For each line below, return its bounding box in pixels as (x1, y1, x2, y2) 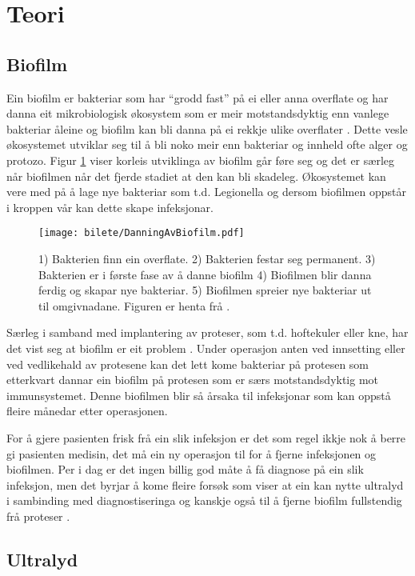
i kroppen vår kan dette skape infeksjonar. (6, 198, 213, 215)
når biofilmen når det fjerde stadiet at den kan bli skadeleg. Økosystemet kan (6, 167, 386, 184)
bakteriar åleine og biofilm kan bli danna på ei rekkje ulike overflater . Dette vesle (6, 120, 408, 137)
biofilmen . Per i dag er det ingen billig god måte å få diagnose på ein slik (6, 461, 364, 478)
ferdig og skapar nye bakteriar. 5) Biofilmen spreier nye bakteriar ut (38, 282, 372, 298)
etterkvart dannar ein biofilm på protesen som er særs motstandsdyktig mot (6, 371, 379, 388)
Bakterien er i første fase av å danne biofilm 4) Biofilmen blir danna (38, 266, 372, 282)
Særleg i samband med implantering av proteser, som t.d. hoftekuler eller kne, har (6, 324, 409, 341)
